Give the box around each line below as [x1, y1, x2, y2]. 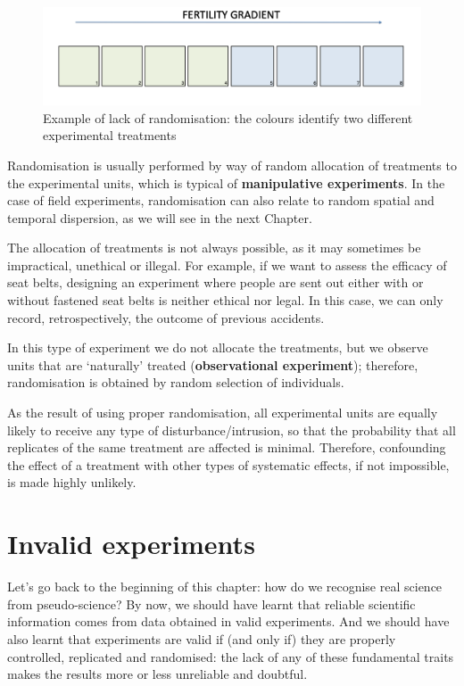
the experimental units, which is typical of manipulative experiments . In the [7, 173, 445, 192]
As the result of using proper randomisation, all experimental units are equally [7, 403, 438, 422]
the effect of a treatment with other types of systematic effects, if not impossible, [7, 455, 450, 474]
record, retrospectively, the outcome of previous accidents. [7, 308, 325, 326]
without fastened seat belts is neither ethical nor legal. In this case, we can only [7, 291, 443, 310]
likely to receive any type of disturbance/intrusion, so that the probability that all [7, 420, 456, 439]
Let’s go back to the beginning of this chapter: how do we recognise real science [7, 577, 443, 596]
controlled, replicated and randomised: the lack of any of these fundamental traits [7, 647, 454, 665]
